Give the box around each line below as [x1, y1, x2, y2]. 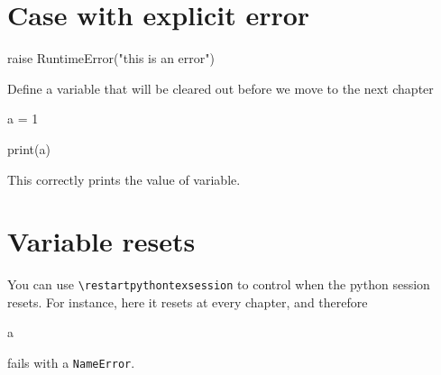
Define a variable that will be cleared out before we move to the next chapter [7, 78, 434, 97]
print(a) [7, 139, 51, 158]
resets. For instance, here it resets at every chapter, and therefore [7, 292, 368, 311]
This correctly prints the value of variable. [7, 169, 241, 188]
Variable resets [7, 223, 196, 260]
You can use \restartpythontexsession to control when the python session [7, 275, 430, 294]
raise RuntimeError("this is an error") [7, 49, 215, 68]
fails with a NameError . [7, 353, 135, 372]
